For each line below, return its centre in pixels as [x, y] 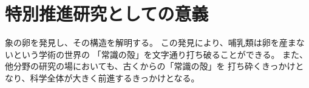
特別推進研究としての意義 [107, 14]
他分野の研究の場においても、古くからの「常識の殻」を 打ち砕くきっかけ [150, 66]
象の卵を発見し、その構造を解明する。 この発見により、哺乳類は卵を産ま [151, 42]
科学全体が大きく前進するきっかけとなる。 [115, 77]
